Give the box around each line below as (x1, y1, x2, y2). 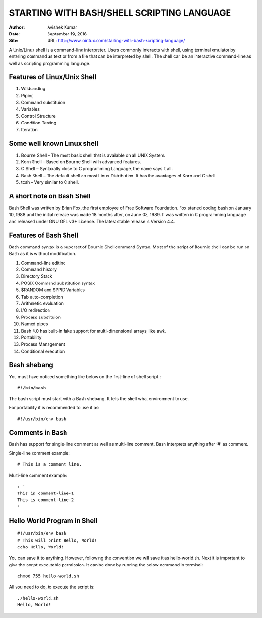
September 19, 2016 (47, 31, 87, 36)
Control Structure (21, 113, 56, 119)
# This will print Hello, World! (17, 537, 97, 543)
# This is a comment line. (17, 461, 82, 467)
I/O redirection (21, 307, 50, 313)
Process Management (21, 341, 65, 347)
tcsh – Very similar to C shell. (21, 179, 79, 185)
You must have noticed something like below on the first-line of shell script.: (9, 373, 161, 379)
